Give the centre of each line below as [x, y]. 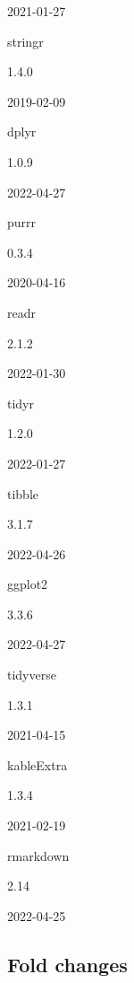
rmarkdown [38, 855]
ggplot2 [28, 584]
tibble [23, 493]
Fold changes [67, 964]
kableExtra [38, 764]
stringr [25, 41]
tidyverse [32, 675]
